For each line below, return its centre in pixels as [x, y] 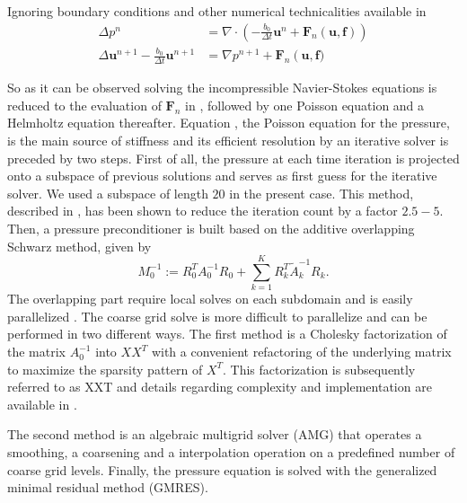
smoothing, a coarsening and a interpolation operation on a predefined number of [231, 452]
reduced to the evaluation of [84, 105]
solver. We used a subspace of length [108, 193]
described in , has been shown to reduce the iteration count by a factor [203, 211]
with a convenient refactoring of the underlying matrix [301, 352]
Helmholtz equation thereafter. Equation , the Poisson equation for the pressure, [229, 123]
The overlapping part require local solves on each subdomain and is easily [210, 299]
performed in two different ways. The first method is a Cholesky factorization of [227, 334]
